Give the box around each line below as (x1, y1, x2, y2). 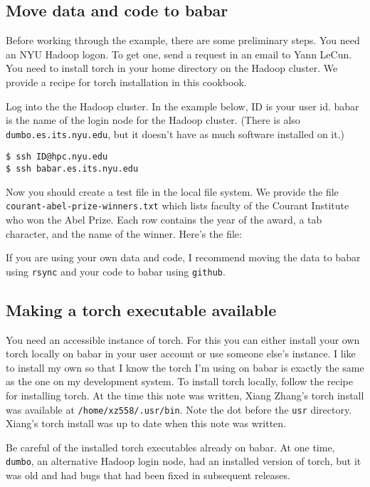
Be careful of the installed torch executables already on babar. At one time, (6, 439, 335, 454)
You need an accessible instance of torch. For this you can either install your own (6, 332, 360, 347)
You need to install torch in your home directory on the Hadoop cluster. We (6, 61, 338, 75)
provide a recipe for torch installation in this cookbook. (6, 74, 247, 89)
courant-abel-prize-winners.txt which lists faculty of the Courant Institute (6, 198, 349, 213)
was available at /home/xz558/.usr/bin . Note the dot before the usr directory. (6, 402, 352, 417)
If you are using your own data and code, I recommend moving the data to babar (6, 250, 361, 265)
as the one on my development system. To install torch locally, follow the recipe (6, 374, 354, 389)
